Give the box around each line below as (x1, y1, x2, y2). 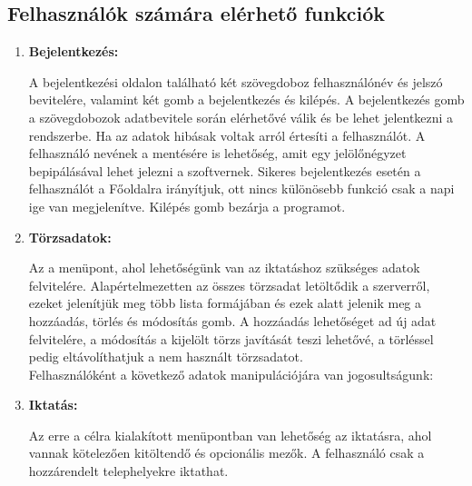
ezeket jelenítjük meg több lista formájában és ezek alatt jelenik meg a (28, 293, 422, 312)
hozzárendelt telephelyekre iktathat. (28, 461, 229, 481)
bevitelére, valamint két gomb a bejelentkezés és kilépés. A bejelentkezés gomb (28, 90, 465, 109)
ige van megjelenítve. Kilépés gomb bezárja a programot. (28, 196, 346, 215)
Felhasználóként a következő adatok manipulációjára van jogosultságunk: (28, 364, 434, 383)
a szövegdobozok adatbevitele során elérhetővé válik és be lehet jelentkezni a (28, 107, 454, 126)
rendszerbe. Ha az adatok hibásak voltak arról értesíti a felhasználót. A (28, 125, 426, 144)
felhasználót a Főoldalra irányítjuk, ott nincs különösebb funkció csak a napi (28, 179, 455, 198)
